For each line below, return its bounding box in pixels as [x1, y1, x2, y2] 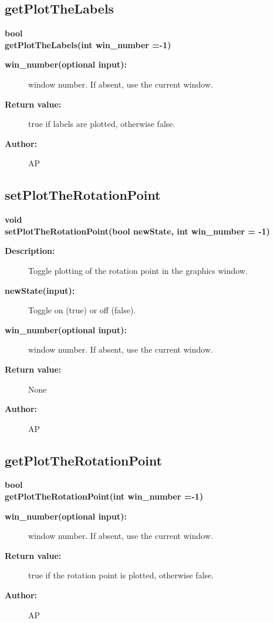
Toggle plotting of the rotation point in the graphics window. [28, 264, 248, 276]
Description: [5, 244, 55, 257]
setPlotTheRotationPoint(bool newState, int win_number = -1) [5, 225, 270, 237]
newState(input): [5, 284, 75, 296]
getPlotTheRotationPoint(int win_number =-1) [5, 490, 204, 503]
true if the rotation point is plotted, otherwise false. [28, 569, 214, 581]
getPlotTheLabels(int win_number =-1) [5, 38, 171, 51]
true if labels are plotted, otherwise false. [28, 118, 175, 130]
